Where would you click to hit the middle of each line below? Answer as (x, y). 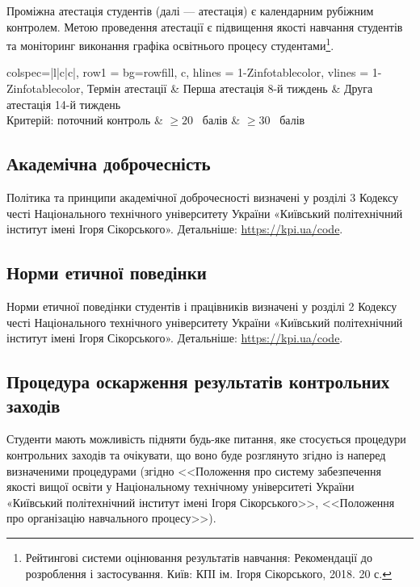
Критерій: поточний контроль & (85, 120)
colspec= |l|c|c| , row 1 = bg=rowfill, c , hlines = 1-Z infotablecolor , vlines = (188, 72)
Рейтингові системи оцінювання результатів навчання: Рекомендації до (199, 557)
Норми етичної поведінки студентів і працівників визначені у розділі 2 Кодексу (202, 306)
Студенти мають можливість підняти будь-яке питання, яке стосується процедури (206, 439)
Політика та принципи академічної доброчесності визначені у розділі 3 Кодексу (203, 197)
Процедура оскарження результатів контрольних (198, 382)
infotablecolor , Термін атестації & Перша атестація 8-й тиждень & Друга (193, 88)
